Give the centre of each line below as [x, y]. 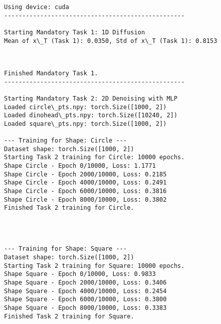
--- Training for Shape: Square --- [66, 249]
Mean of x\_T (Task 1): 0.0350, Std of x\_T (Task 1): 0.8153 [111, 41]
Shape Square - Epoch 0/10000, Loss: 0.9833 [80, 274]
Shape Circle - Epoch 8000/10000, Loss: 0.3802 [86, 199]
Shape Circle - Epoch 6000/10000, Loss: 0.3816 [86, 191]
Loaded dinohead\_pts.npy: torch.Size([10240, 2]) [91, 115]
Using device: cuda [37, 7]
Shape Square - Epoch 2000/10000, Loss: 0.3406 [86, 282]
